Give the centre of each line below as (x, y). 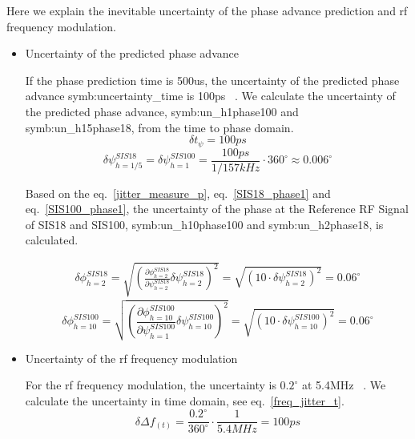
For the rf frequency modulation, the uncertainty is (151, 385)
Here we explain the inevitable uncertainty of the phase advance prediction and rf (207, 10)
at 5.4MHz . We (344, 385)
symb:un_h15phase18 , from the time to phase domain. (159, 127)
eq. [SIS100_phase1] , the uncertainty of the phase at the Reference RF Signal (217, 209)
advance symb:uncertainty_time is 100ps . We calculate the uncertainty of (210, 96)
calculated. (52, 240)
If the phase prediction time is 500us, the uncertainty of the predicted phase (212, 80)
